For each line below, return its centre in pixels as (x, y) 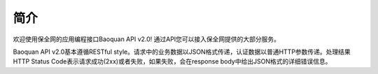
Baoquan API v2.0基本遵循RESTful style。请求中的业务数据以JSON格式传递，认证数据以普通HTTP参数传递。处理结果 (182, 52)
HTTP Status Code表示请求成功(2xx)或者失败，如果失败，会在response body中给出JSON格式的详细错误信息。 (172, 61)
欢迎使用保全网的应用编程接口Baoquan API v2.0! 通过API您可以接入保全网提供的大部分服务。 (146, 39)
